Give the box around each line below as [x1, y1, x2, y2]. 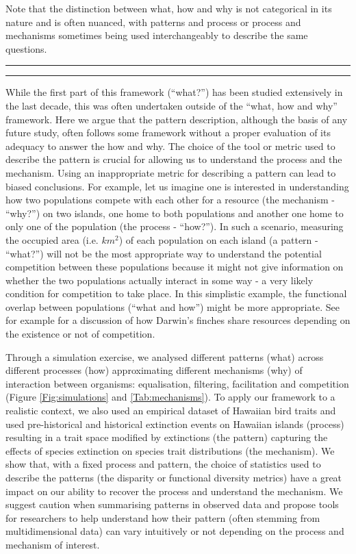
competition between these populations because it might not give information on [5, 260, 344, 274]
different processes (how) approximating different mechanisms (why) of [5, 363, 303, 377]
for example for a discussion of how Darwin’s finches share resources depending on [5, 313, 351, 327]
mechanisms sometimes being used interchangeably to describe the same [5, 28, 308, 42]
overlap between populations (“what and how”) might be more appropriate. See [5, 299, 340, 314]
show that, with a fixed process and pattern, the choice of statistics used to [5, 457, 321, 471]
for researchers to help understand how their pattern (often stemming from [5, 510, 320, 525]
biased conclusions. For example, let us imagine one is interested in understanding [5, 179, 349, 193]
